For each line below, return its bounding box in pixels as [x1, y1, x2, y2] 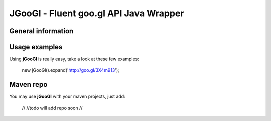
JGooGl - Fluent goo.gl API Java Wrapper [9, 8, 184, 19]
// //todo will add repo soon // [22, 105, 83, 111]
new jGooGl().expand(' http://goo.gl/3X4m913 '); [22, 67, 120, 73]
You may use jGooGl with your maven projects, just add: [9, 93, 125, 100]
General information [9, 27, 74, 35]
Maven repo [9, 80, 48, 89]
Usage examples [9, 43, 63, 51]
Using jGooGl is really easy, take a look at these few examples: [9, 56, 139, 62]
